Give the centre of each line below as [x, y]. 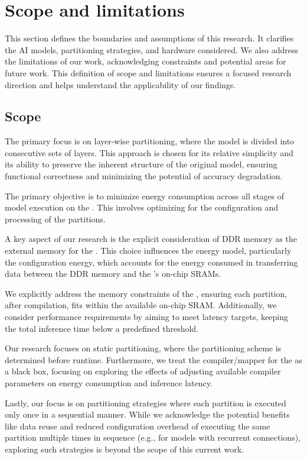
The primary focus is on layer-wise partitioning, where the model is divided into [150, 141]
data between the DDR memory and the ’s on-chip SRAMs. [113, 274]
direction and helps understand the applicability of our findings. [120, 84]
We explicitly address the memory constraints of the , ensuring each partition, [146, 293]
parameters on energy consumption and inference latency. [109, 382]
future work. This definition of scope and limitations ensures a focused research [148, 72]
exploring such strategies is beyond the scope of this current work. [125, 449]
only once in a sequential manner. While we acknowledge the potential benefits [147, 414]
